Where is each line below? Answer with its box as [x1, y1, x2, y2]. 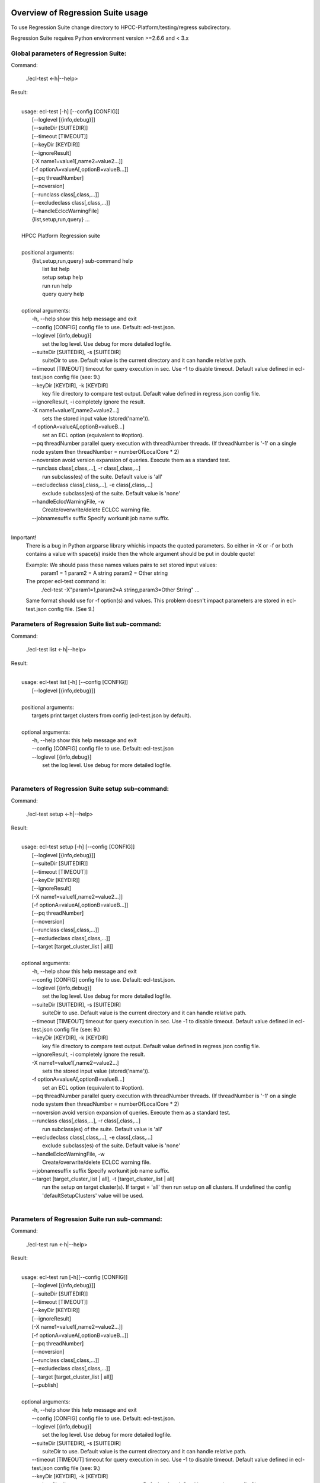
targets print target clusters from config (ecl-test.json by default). [31, 712, 192, 719]
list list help [42, 266, 70, 273]
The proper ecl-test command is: [25, 578, 107, 585]
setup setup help [42, 273, 84, 281]
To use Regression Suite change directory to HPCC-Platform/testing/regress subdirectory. [11, 24, 231, 31]
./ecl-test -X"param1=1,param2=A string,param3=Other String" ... [40, 586, 200, 593]
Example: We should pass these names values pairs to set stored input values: [25, 561, 217, 568]
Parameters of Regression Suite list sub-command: [11, 620, 161, 628]
